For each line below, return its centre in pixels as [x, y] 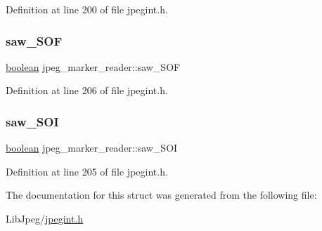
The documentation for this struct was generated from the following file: [161, 195]
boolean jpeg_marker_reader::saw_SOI [92, 148]
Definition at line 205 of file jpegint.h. [87, 171]
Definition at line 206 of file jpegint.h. [87, 90]
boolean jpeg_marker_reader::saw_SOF [93, 66]
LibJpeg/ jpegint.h [45, 218]
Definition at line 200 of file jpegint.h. [87, 9]
